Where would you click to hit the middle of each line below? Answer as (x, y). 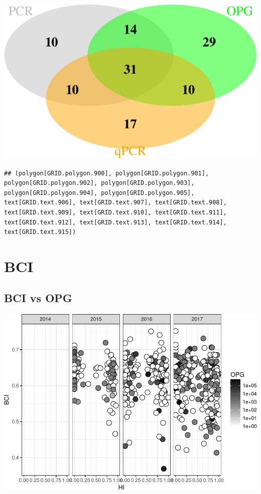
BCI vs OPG (38, 298)
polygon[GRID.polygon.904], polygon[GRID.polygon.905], (99, 193)
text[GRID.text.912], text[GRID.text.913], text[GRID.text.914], (115, 222)
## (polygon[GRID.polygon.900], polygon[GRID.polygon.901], (107, 173)
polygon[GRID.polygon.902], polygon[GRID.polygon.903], (99, 183)
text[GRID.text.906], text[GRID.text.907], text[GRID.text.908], (115, 203)
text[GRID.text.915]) (40, 232)
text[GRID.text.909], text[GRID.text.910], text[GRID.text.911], (115, 212)
